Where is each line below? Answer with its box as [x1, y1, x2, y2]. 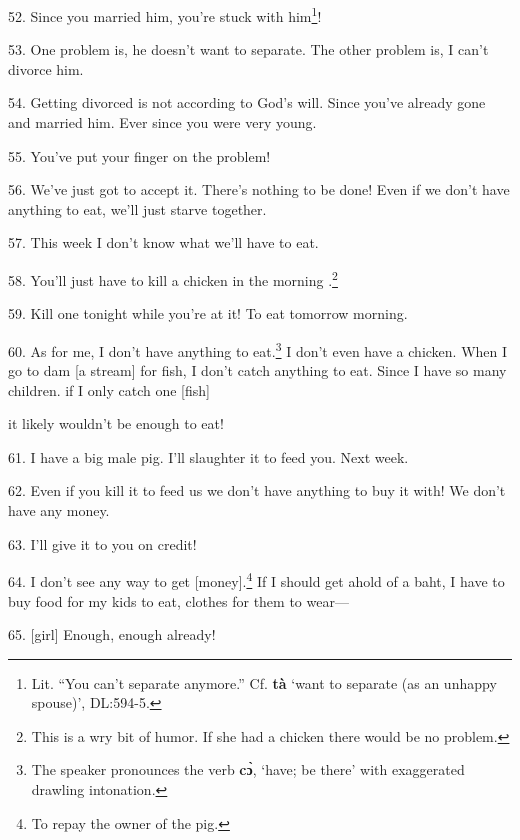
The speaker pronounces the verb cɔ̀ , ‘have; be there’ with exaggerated [31, 759, 465, 780]
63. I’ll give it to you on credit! [8, 533, 197, 554]
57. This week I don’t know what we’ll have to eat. [8, 232, 319, 253]
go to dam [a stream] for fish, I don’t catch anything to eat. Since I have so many [8, 360, 507, 381]
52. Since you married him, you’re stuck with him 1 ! [8, 3, 322, 26]
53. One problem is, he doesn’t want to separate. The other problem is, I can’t [8, 39, 489, 60]
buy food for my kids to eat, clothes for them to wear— [8, 590, 349, 611]
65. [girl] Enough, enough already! [8, 624, 216, 645]
